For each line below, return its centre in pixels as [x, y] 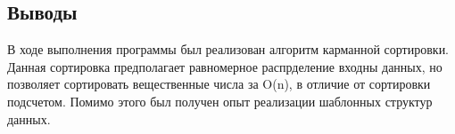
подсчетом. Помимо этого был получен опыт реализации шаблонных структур [220, 101]
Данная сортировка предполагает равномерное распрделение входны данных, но [225, 66]
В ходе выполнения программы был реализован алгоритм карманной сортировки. [228, 49]
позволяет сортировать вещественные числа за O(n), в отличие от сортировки [219, 84]
